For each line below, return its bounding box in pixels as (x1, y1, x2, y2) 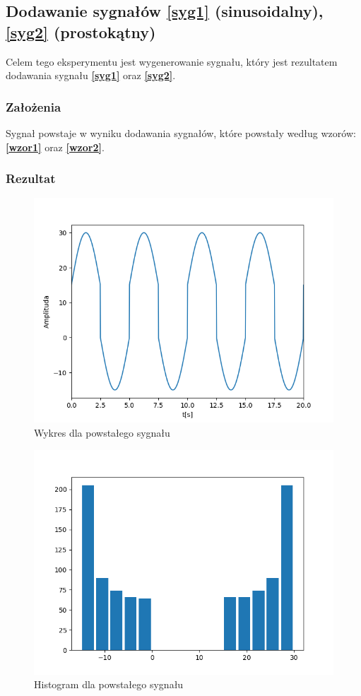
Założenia (6, 98, 61, 115)
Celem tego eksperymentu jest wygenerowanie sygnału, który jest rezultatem (6, 54, 338, 69)
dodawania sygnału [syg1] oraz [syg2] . (6, 68, 176, 83)
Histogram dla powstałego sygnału (34, 677, 184, 692)
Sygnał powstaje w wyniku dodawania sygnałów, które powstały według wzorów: (6, 126, 356, 140)
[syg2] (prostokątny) (6, 20, 156, 42)
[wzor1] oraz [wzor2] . (6, 139, 105, 154)
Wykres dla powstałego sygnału (34, 425, 170, 440)
